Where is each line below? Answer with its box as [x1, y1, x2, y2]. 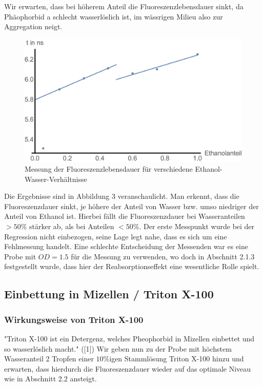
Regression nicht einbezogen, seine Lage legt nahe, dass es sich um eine [4, 231, 227, 241]
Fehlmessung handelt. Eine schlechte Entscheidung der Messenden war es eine [4, 241, 248, 252]
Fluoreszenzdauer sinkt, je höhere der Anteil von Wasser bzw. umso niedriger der [4, 200, 259, 211]
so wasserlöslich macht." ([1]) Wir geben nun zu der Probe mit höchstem [4, 343, 232, 354]
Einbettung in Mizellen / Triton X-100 [4, 286, 214, 302]
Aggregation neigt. [4, 21, 63, 32]
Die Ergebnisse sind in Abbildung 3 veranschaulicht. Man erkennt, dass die [4, 191, 239, 201]
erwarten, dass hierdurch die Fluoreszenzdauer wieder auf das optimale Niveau [4, 363, 251, 374]
